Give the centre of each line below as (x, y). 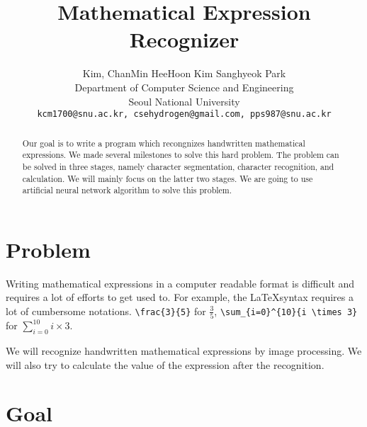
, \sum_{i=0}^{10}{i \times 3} (286, 311)
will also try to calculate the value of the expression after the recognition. (165, 364)
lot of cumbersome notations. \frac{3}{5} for (106, 311)
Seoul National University (184, 101)
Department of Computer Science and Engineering (184, 87)
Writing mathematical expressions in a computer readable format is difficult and (180, 283)
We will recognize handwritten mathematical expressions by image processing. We (184, 351)
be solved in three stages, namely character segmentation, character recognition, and (178, 166)
